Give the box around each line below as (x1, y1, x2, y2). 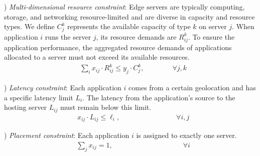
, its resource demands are (96, 31, 177, 42)
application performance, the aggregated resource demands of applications (4, 42, 232, 52)
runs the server (45, 31, 91, 42)
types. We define (4, 21, 55, 32)
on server (199, 21, 227, 32)
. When (232, 21, 254, 32)
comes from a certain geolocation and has (128, 82, 256, 93)
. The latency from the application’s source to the (82, 92, 235, 102)
